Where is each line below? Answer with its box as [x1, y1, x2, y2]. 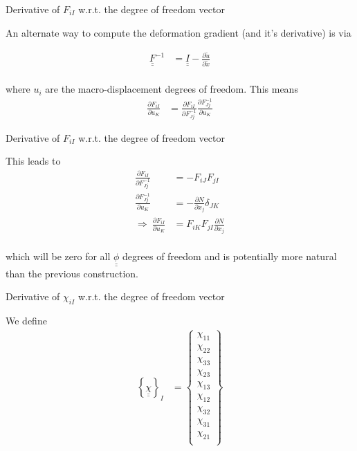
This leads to [6, 154, 61, 168]
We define [6, 313, 47, 328]
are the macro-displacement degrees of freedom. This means [45, 82, 298, 96]
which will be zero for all [6, 249, 111, 264]
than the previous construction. [6, 266, 138, 280]
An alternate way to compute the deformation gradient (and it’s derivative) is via [6, 25, 351, 39]
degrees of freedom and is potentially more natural [122, 249, 337, 264]
